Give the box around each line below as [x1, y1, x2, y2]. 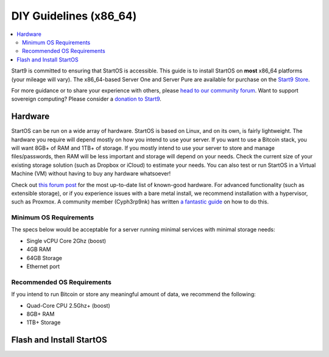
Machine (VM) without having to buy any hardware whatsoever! [11, 170, 171, 177]
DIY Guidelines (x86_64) [11, 9, 137, 23]
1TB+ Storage [26, 319, 61, 326]
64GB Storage [26, 254, 62, 261]
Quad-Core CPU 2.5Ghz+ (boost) [26, 302, 111, 309]
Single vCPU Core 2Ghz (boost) [26, 237, 107, 244]
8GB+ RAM [26, 310, 55, 317]
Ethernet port [26, 263, 60, 270]
